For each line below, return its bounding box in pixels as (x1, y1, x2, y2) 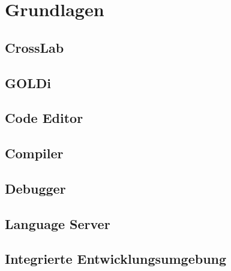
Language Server (5, 214, 110, 233)
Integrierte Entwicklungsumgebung (5, 249, 227, 268)
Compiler (5, 144, 64, 162)
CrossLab (5, 38, 64, 56)
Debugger (5, 179, 66, 197)
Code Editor (5, 109, 83, 127)
